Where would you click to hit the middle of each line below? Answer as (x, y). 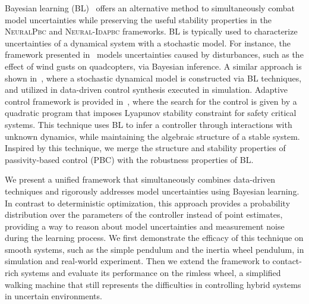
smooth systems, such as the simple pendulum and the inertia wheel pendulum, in (154, 249)
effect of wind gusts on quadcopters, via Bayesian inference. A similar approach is (153, 66)
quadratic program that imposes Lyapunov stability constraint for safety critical (151, 113)
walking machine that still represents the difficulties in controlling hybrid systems (153, 284)
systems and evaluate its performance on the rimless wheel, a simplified (151, 273)
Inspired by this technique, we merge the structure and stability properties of (145, 148)
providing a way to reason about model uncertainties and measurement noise (145, 226)
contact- (287, 261)
